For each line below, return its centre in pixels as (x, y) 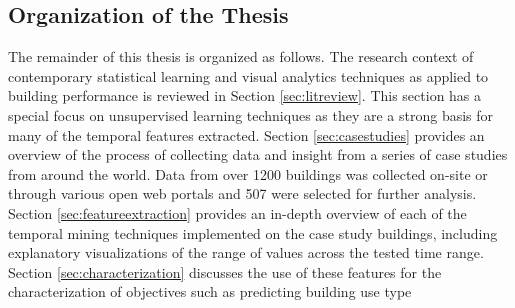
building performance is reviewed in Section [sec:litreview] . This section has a (245, 95)
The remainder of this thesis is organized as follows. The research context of (241, 56)
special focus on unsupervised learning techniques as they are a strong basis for (251, 114)
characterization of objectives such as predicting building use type (210, 291)
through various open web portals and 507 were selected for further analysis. (242, 193)
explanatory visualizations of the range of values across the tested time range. (246, 252)
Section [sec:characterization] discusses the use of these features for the (225, 271)
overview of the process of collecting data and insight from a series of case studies (258, 154)
